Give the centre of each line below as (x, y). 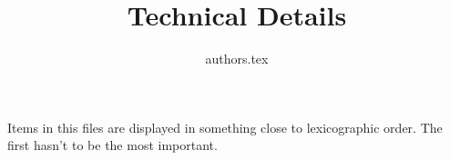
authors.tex (237, 59)
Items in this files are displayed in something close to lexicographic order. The (225, 127)
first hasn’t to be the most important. (112, 145)
